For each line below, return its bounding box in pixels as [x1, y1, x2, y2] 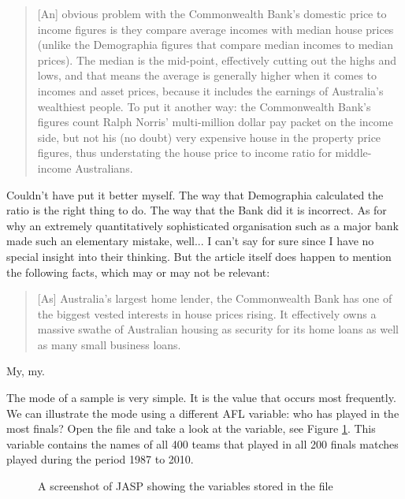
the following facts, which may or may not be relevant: [6, 263, 270, 280]
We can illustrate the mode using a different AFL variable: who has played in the [6, 404, 399, 421]
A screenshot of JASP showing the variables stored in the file [38, 478, 333, 494]
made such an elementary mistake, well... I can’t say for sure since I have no [6, 233, 374, 249]
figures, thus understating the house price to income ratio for [37, 144, 332, 161]
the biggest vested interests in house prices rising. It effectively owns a [37, 305, 377, 322]
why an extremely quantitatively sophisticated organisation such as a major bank [6, 217, 399, 233]
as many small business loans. [37, 336, 181, 352]
